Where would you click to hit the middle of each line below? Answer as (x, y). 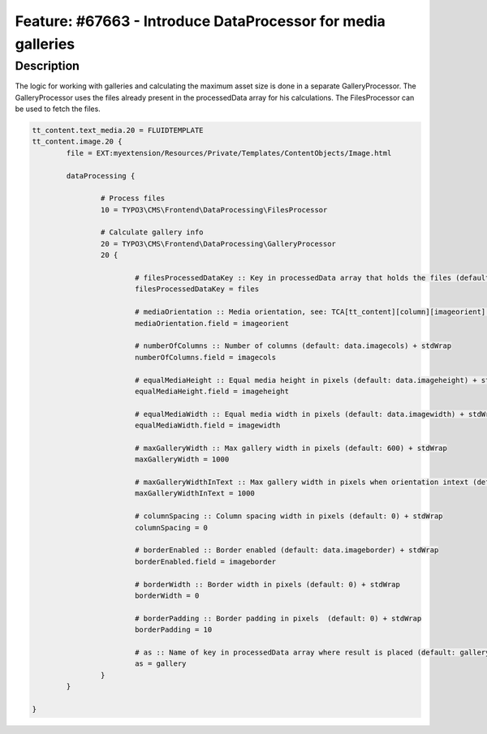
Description (47, 66)
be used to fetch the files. (58, 109)
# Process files (133, 198)
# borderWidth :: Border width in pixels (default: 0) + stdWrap (267, 584)
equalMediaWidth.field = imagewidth (207, 425)
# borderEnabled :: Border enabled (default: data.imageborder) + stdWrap (287, 550)
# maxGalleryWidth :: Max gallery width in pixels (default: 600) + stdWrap (291, 448)
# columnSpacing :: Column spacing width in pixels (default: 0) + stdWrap (289, 516)
